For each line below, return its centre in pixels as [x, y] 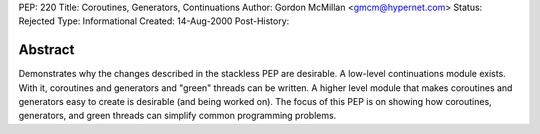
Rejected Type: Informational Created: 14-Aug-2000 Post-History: [154, 21]
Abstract [46, 50]
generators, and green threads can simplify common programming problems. [177, 116]
